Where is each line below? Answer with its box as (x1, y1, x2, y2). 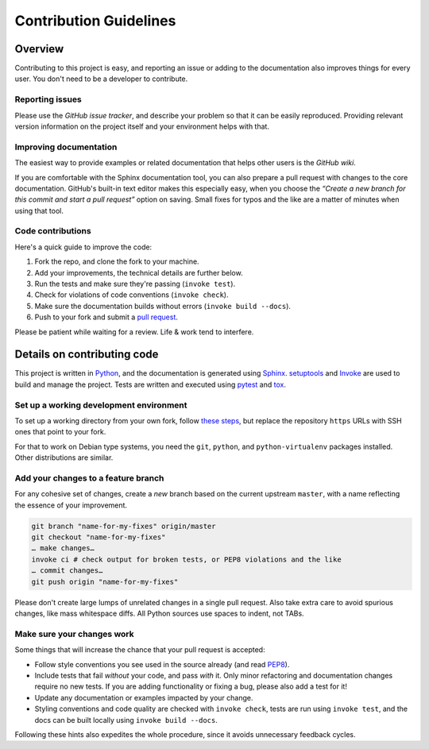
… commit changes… (31, 566, 103, 575)
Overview (14, 42, 64, 56)
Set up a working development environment (14, 400, 187, 411)
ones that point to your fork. (14, 427, 106, 437)
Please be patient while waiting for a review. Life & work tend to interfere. (14, 326, 254, 337)
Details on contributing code (14, 348, 159, 361)
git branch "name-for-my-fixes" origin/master (31, 521, 216, 531)
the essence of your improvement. (14, 500, 127, 510)
